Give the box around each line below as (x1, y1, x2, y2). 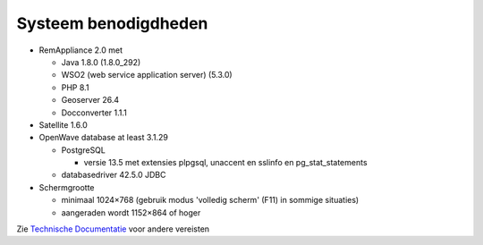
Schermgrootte (38, 182, 95, 192)
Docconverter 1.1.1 (61, 107, 127, 118)
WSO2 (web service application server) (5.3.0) (61, 70, 233, 80)
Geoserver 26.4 (61, 95, 120, 106)
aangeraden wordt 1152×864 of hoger (61, 207, 201, 218)
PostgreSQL (61, 144, 106, 156)
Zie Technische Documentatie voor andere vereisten (16, 224, 210, 234)
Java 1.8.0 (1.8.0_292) (61, 56, 141, 67)
